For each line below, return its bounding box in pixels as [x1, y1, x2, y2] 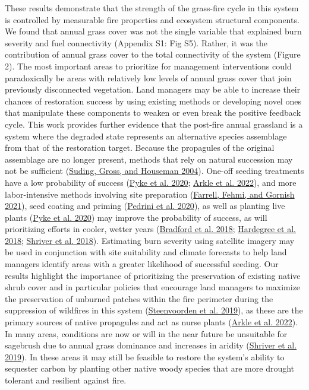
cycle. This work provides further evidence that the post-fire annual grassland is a [5, 118, 303, 130]
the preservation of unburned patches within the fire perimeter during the [5, 292, 273, 305]
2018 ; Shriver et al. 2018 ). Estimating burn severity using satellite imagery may [5, 234, 295, 246]
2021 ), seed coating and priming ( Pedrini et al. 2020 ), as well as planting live [5, 199, 285, 212]
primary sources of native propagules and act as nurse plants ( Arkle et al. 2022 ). [5, 316, 298, 328]
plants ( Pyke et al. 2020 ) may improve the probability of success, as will [5, 211, 267, 223]
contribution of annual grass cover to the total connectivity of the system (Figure [5, 48, 301, 61]
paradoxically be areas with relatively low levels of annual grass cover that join [5, 71, 292, 84]
